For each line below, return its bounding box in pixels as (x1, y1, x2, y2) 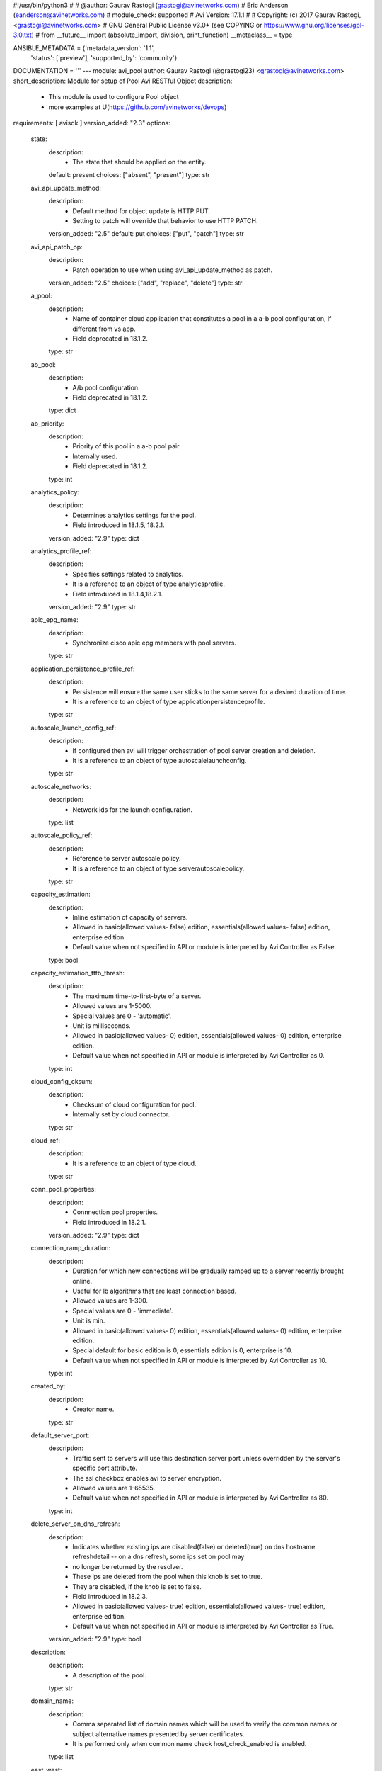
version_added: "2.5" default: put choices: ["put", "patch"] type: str (48, 230, 244, 238)
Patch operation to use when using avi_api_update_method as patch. (72, 266, 272, 274)
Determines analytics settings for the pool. (72, 511, 197, 519)
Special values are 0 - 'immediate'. (72, 1306, 173, 1315)
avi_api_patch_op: (30, 242, 83, 251)
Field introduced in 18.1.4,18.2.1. (72, 589, 163, 598)
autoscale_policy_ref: (30, 831, 93, 839)
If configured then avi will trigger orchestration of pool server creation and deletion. (72, 746, 316, 754)
